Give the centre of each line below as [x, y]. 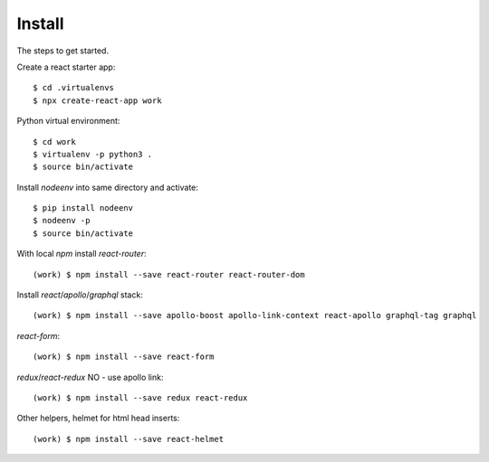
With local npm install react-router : [81, 254]
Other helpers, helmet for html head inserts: [98, 418]
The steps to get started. [62, 51]
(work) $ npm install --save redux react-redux [140, 397]
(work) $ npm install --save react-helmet [129, 439]
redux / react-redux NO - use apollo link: [90, 377]
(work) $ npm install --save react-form [124, 357]
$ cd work [54, 141]
